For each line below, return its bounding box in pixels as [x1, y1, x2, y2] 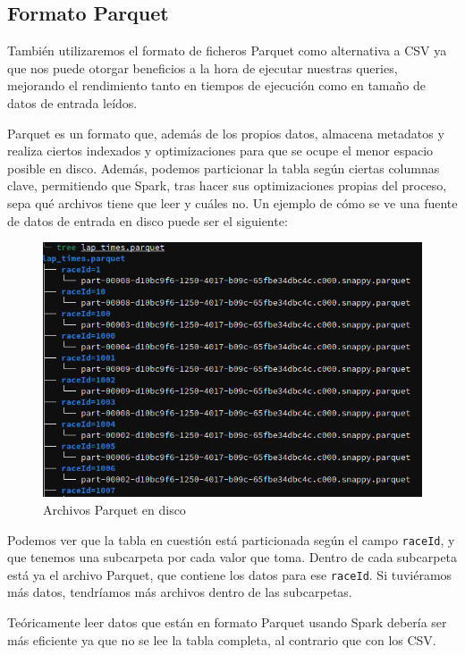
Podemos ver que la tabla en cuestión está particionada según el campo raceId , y [7, 530, 455, 549]
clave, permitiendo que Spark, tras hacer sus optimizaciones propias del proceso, [7, 176, 447, 195]
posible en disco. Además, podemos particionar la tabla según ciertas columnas [7, 158, 440, 177]
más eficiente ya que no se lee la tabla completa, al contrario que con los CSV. [7, 630, 436, 649]
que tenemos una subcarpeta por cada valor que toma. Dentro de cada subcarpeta [7, 548, 458, 567]
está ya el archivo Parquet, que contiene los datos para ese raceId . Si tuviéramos [7, 565, 452, 584]
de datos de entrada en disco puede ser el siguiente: [7, 211, 288, 230]
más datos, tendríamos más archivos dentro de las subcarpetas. [7, 583, 352, 601]
